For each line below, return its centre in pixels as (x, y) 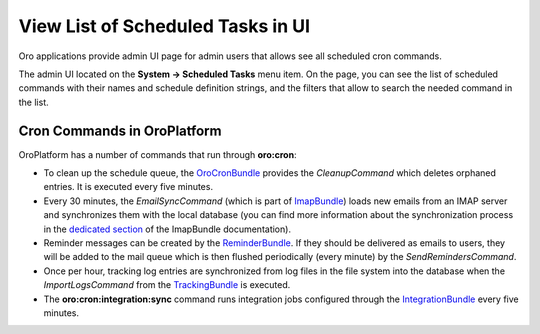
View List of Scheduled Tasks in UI (164, 26)
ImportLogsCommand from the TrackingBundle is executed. (167, 285)
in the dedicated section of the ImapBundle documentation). (167, 229)
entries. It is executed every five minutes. (128, 187)
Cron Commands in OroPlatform (120, 130)
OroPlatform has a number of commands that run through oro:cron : (157, 154)
